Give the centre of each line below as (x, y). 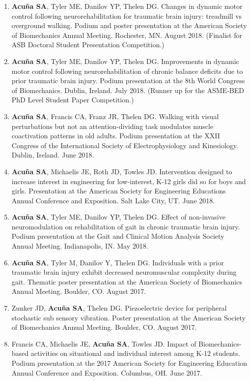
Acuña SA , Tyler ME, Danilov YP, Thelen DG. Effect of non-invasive (118, 217)
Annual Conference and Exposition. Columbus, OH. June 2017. (107, 372)
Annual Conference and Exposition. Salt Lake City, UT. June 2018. (113, 200)
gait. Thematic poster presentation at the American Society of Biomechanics (127, 281)
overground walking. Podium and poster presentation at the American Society (129, 25)
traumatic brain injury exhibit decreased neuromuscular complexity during (124, 272)
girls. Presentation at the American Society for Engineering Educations (119, 191)
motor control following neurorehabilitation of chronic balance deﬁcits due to (127, 71)
